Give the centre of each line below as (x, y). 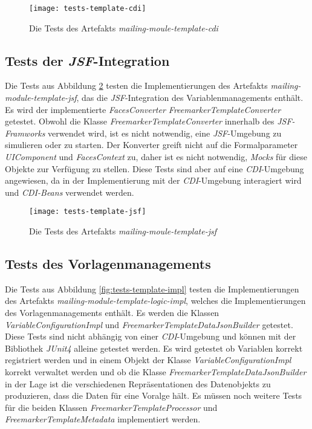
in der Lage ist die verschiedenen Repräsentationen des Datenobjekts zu (138, 383)
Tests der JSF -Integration (87, 60)
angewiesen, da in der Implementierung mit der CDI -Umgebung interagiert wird (153, 180)
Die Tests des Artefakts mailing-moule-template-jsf (123, 231)
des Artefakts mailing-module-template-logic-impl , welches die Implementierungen (155, 301)
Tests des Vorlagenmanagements (108, 264)
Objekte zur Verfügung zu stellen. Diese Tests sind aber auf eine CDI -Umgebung (154, 168)
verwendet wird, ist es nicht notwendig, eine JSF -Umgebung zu (165, 133)
